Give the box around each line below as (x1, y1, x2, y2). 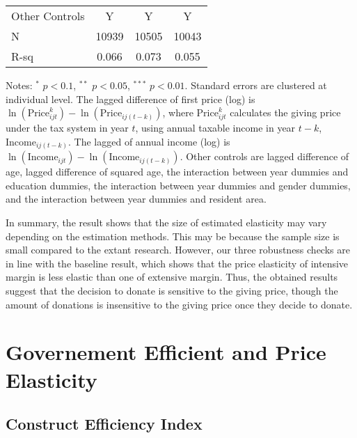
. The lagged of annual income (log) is (68, 134, 230, 148)
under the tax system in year (6, 120, 129, 135)
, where (162, 105, 193, 120)
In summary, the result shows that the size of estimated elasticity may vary (6, 215, 327, 230)
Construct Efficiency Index (6, 413, 203, 435)
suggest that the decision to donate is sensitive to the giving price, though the (6, 283, 338, 298)
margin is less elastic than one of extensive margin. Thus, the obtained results (6, 269, 338, 284)
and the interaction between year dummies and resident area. (6, 191, 267, 206)
